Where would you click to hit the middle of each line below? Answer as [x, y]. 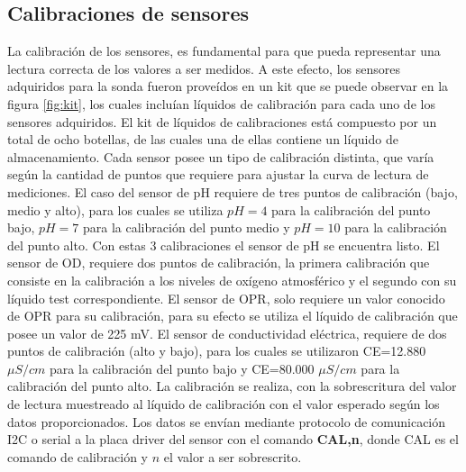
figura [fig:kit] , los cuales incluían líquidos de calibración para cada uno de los [221, 103]
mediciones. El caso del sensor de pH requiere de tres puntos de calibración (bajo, [233, 191]
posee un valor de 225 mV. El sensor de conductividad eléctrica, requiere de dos [227, 333]
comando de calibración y [78, 456]
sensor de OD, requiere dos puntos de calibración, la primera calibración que [219, 263]
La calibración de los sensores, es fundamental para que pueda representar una [224, 51]
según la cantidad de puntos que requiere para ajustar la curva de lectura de [218, 174]
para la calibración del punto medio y [187, 227]
